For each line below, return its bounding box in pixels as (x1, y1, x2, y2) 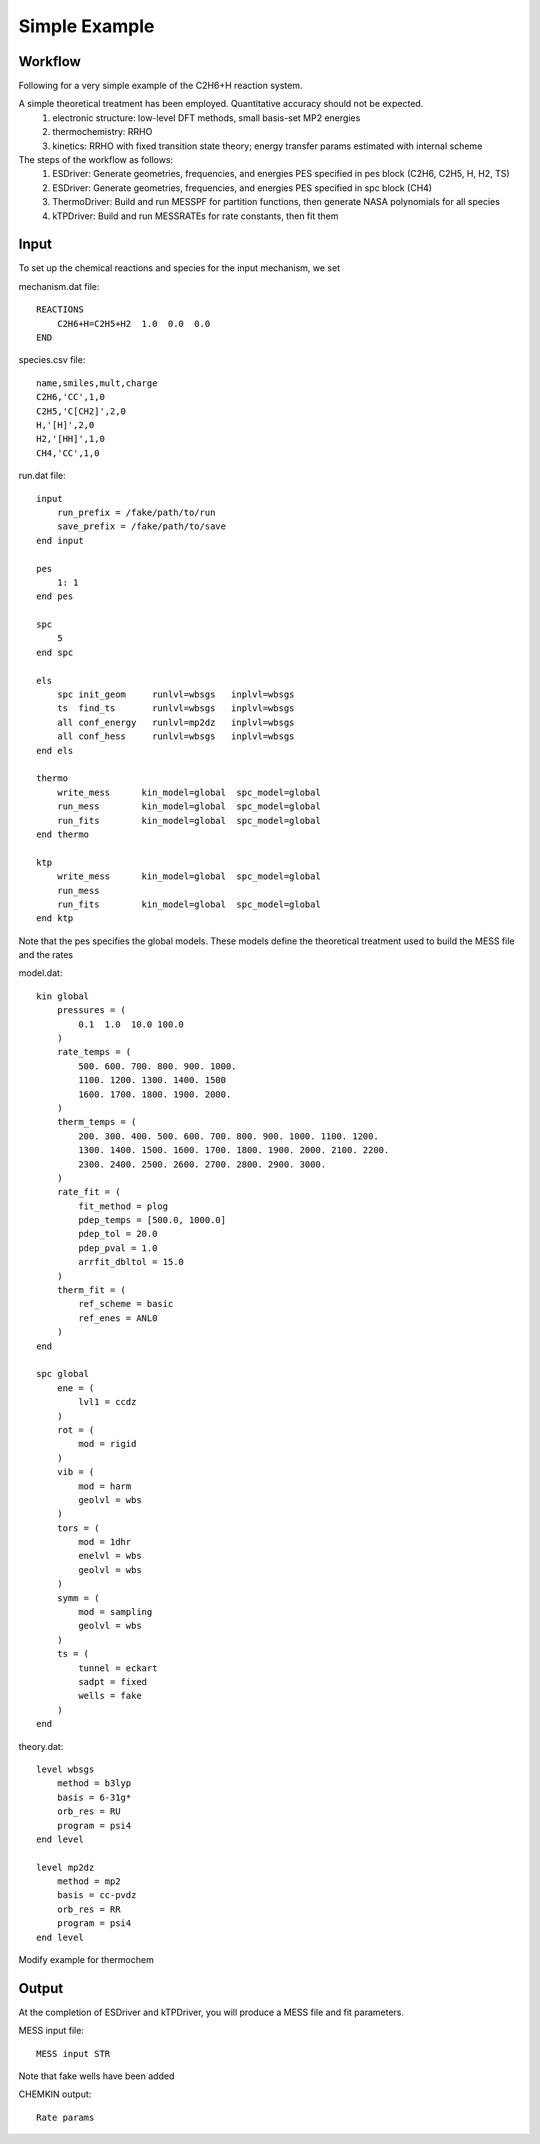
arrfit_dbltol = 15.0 (78, 1256, 185, 1268)
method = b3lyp (56, 1778, 132, 1789)
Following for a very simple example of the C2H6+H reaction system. (18, 80, 303, 92)
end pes (36, 591, 74, 602)
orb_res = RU (56, 1806, 121, 1817)
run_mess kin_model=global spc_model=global (56, 801, 322, 812)
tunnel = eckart (78, 1662, 158, 1674)
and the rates (18, 949, 74, 961)
